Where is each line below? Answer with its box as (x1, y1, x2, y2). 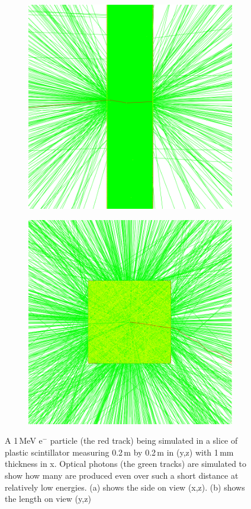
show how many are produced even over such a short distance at (5, 469, 239, 481)
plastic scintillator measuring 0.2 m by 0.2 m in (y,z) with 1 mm (5, 446, 234, 458)
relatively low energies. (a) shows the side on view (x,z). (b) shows (5, 481, 245, 493)
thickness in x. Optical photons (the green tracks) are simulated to (5, 457, 247, 470)
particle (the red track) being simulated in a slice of (50, 434, 238, 447)
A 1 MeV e (5, 434, 43, 447)
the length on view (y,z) (5, 492, 91, 505)
